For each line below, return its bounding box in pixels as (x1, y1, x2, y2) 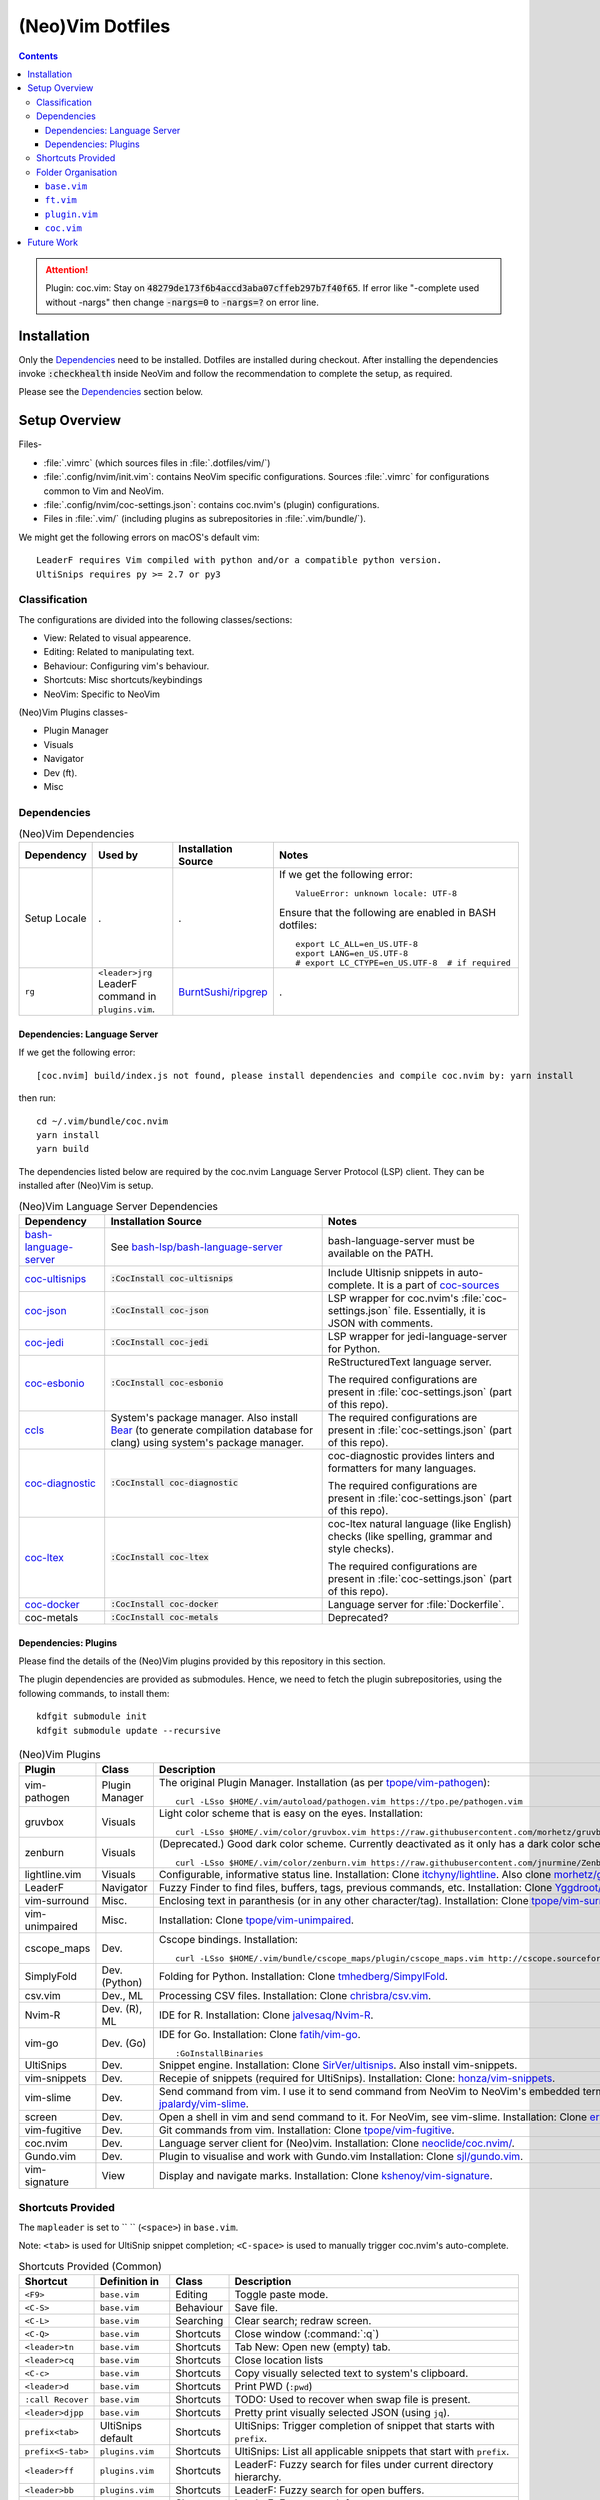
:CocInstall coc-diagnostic (110, 1478, 239, 1489)
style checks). (327, 1541, 395, 1555)
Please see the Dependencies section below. (18, 386, 204, 398)
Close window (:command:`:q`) (234, 2327, 380, 2341)
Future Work (27, 236, 79, 248)
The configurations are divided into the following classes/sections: (18, 613, 293, 625)
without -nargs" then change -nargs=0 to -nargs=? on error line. (45, 296, 319, 308)
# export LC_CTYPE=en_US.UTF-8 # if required (295, 958, 512, 969)
